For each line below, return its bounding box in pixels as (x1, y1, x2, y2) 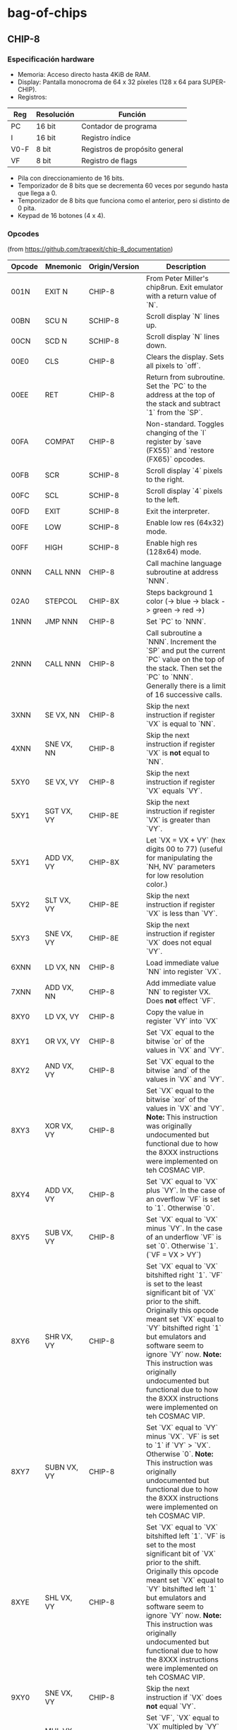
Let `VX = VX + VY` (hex (145, 835, 226, 845)
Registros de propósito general (80, 144, 183, 154)
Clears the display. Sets (145, 352, 224, 362)
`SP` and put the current (145, 646, 226, 655)
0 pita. (17, 203, 37, 212)
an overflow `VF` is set (145, 1194, 221, 1204)
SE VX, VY (44, 778, 79, 787)
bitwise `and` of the (145, 1065, 210, 1075)
